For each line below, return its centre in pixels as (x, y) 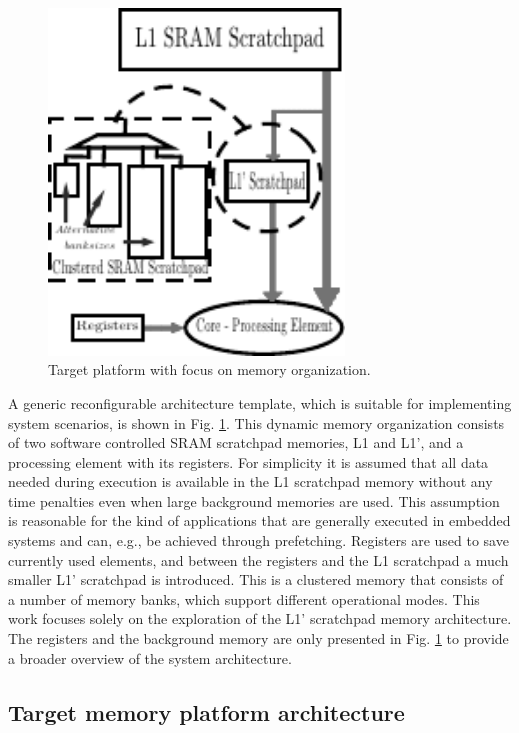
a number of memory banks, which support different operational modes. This (244, 598)
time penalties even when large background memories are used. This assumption (254, 500)
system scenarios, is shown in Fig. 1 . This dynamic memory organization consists (256, 422)
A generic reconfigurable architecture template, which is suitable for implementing (260, 402)
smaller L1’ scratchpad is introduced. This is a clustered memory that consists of (256, 579)
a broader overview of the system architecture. (150, 657)
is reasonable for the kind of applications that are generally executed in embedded (259, 520)
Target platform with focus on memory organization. (209, 369)
